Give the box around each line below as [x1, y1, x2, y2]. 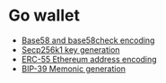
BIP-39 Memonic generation [21, 63, 127, 74]
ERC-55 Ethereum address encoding [21, 54, 158, 64]
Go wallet [8, 5, 80, 26]
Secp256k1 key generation [21, 44, 120, 54]
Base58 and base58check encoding [21, 35, 155, 46]
